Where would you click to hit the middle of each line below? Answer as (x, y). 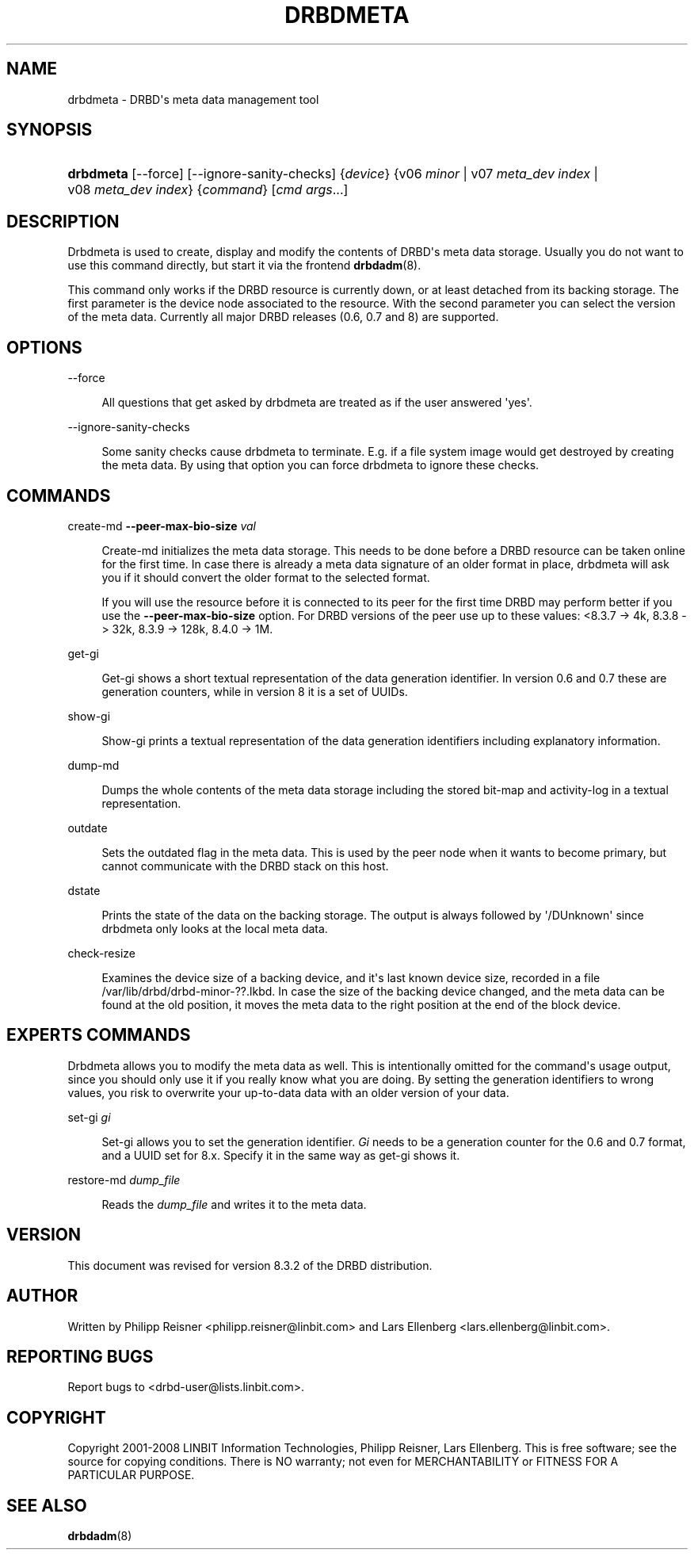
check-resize (101, 953)
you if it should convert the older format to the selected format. (266, 577)
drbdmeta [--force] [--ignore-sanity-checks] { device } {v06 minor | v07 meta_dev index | (333, 174)
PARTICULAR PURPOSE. (131, 1475)
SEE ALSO (47, 1505)
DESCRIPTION (63, 221)
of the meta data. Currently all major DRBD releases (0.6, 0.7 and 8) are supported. (283, 317)
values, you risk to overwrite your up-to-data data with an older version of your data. (288, 1092)
